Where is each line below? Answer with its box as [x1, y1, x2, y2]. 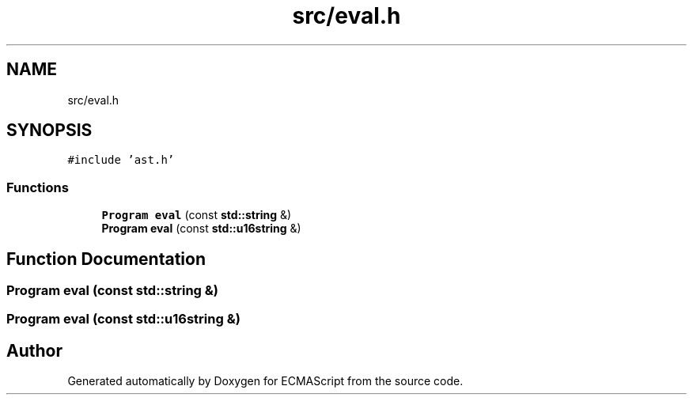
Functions [6, 179, 69, 195]
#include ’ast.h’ [67, 153, 175, 167]
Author [6, 340, 62, 361]
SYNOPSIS [6, 120, 93, 141]
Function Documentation [6, 248, 206, 269]
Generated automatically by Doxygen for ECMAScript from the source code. [67, 374, 464, 388]
